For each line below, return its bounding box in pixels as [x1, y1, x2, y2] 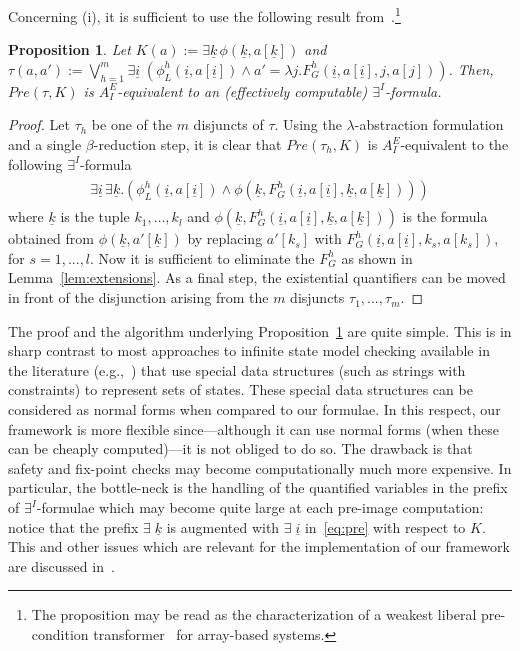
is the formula [402, 206, 488, 227]
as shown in [341, 247, 413, 268]
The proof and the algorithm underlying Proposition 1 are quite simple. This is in [8, 320, 512, 341]
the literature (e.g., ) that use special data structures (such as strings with [8, 359, 466, 380]
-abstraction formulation [354, 114, 504, 135]
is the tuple [60, 206, 130, 227]
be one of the [91, 114, 172, 135]
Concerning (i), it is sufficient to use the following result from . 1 [8, 3, 401, 26]
